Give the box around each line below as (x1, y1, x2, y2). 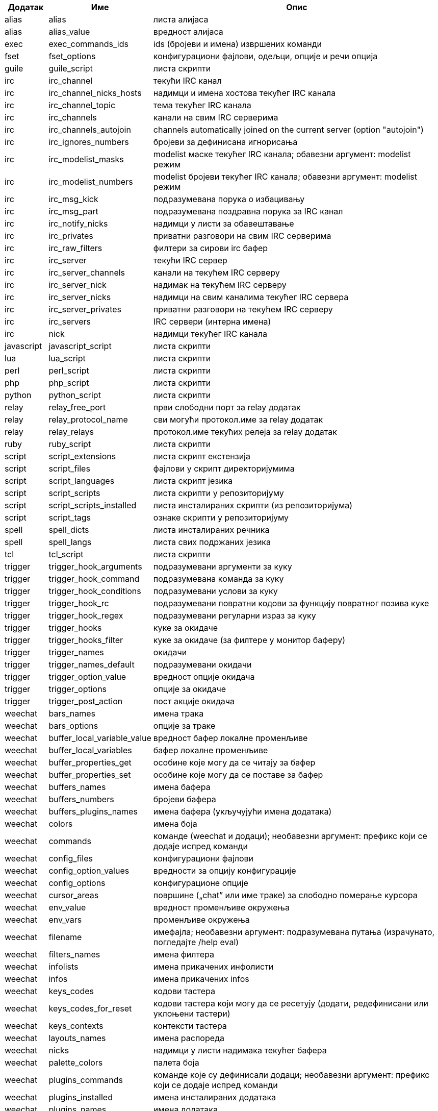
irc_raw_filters (48, 243, 102, 253)
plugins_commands (48, 1075, 123, 1085)
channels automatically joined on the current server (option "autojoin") (153, 125, 424, 135)
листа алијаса (153, 14, 209, 24)
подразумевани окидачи (153, 659, 252, 670)
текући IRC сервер (153, 255, 227, 265)
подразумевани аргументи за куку (153, 561, 292, 572)
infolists (48, 961, 79, 972)
